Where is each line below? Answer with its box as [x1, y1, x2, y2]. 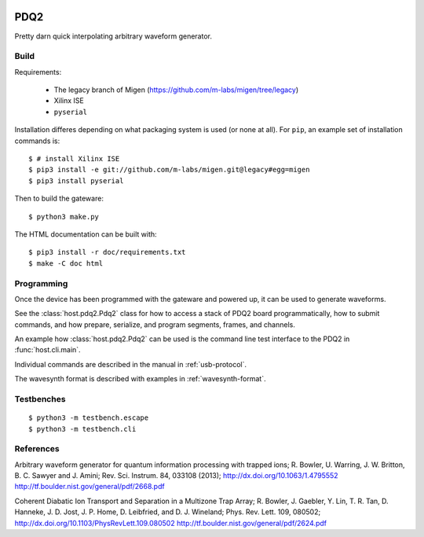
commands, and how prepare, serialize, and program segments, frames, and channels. [14, 319, 296, 329]
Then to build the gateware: [14, 193, 104, 204]
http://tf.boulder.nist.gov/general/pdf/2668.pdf [14, 482, 165, 491]
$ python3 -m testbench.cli [28, 425, 137, 433]
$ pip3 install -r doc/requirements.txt [28, 248, 186, 257]
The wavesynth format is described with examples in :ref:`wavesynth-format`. [14, 374, 266, 384]
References [14, 443, 60, 454]
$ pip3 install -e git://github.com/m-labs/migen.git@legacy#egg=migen [28, 165, 310, 175]
